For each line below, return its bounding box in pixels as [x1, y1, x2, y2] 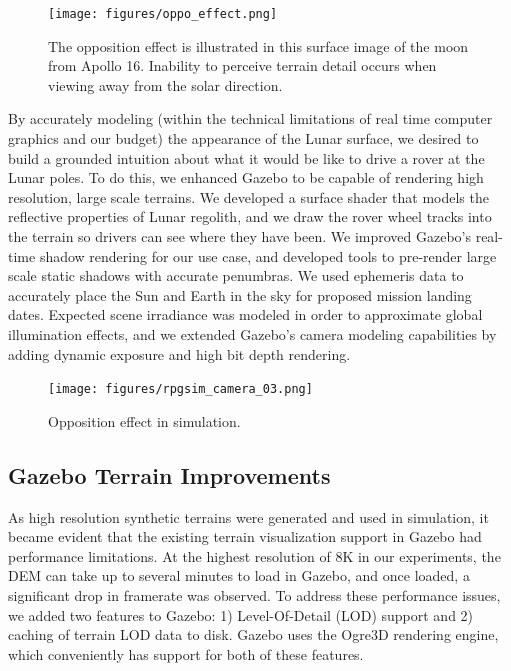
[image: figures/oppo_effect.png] [48, 7, 278, 21]
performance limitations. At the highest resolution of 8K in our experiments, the [8, 545, 501, 566]
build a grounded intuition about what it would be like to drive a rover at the [8, 147, 485, 168]
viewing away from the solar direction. [48, 74, 283, 95]
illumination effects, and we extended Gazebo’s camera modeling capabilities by [8, 323, 497, 344]
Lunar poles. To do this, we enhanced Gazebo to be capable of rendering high [8, 167, 484, 188]
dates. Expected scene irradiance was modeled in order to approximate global [8, 304, 483, 325]
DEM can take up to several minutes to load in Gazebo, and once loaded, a [8, 565, 470, 586]
